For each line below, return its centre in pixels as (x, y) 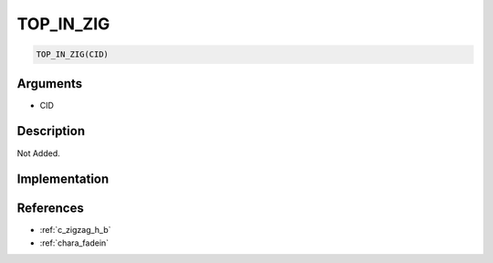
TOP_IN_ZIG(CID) (73, 54)
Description (51, 131)
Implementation (63, 179)
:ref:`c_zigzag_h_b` (75, 230)
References (50, 209)
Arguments (50, 84)
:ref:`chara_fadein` (74, 243)
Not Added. (39, 153)
